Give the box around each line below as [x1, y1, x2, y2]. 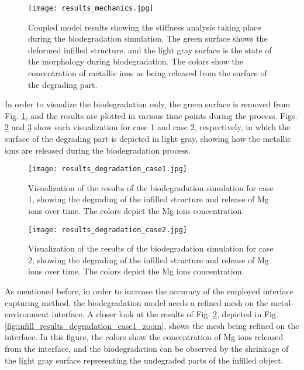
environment [5, 308, 49, 320]
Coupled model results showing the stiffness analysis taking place [28, 21, 261, 33]
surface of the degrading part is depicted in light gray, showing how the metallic [5, 133, 291, 144]
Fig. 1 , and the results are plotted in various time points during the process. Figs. [5, 109, 298, 121]
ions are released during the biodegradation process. [5, 144, 191, 156]
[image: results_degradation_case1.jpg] [28, 165, 188, 174]
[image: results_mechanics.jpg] [28, 4, 154, 12]
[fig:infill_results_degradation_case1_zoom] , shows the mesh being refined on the [5, 319, 299, 331]
